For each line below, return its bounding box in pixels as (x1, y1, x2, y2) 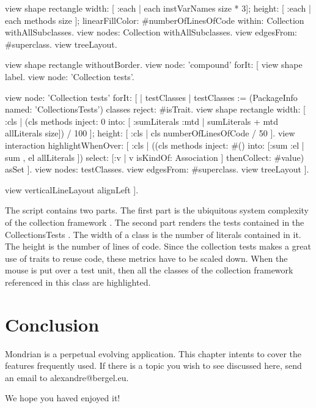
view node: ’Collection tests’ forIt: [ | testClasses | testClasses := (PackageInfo (5, 91, 298, 103)
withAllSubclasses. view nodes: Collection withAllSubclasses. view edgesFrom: (5, 26, 298, 39)
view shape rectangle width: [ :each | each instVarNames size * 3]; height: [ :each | (5, 2, 311, 14)
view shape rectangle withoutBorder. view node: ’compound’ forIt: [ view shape (5, 58, 303, 71)
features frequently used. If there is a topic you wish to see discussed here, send (5, 359, 302, 372)
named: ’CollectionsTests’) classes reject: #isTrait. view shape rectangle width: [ (5, 103, 306, 116)
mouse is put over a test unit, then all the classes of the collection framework (5, 264, 293, 276)
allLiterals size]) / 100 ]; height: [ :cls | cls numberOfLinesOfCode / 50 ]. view (5, 127, 295, 139)
